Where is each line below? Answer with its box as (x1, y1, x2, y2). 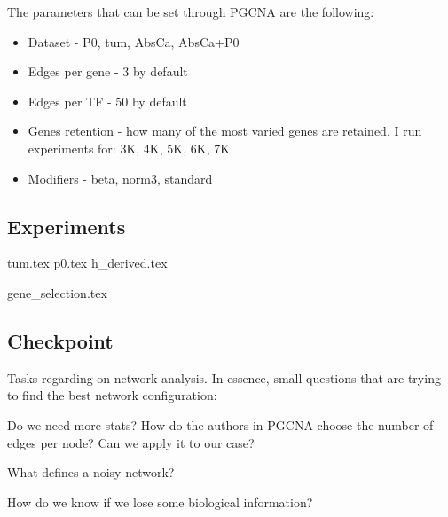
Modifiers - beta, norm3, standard (28, 168, 213, 187)
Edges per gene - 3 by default (28, 62, 188, 81)
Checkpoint (7, 326, 114, 354)
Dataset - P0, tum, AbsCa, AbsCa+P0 (28, 32, 240, 51)
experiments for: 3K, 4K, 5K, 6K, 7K (28, 138, 231, 157)
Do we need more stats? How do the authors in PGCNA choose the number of (7, 415, 434, 434)
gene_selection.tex (7, 283, 107, 302)
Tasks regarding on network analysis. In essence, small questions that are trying (7, 368, 441, 387)
